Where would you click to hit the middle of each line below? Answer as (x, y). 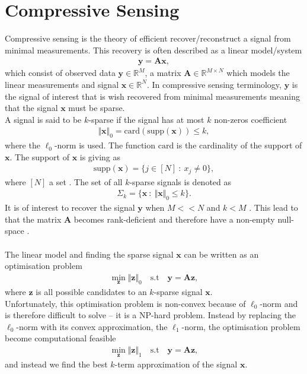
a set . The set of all (86, 181)
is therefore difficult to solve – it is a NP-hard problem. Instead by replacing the (151, 315)
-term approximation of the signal (176, 364)
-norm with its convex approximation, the (92, 326)
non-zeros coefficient (251, 119)
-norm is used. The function (105, 145)
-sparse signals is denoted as (180, 181)
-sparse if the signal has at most (146, 119)
